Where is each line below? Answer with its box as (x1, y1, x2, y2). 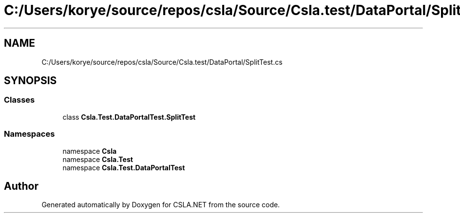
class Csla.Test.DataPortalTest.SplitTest (62, 112, 196, 121)
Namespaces (4, 129, 55, 139)
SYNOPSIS (4, 74, 57, 87)
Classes (4, 95, 35, 105)
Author (4, 180, 38, 192)
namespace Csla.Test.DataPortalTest (62, 163, 185, 172)
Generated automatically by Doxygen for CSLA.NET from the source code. (41, 200, 280, 209)
